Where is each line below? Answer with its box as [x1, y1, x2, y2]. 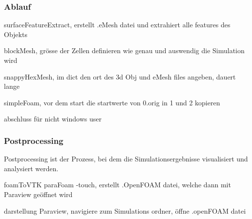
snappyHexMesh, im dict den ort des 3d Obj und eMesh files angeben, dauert [4, 71, 236, 81]
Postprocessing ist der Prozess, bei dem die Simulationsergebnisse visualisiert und [4, 154, 248, 164]
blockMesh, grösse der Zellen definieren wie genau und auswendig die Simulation [4, 45, 245, 56]
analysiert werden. [4, 163, 59, 173]
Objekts [4, 29, 27, 39]
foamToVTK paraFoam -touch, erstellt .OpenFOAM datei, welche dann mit [4, 179, 231, 190]
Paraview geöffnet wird [4, 189, 73, 199]
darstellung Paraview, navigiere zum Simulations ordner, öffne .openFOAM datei [4, 205, 246, 216]
